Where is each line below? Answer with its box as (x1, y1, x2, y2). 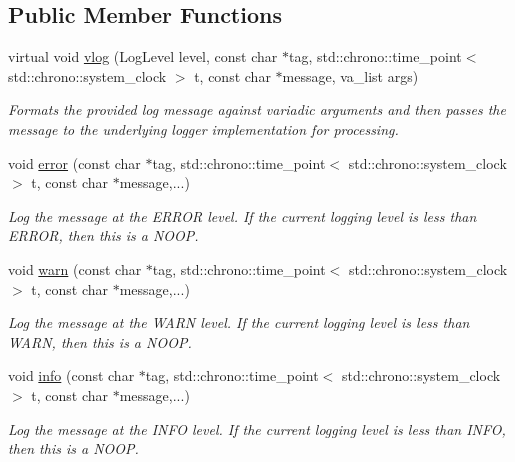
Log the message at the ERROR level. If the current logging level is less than (8, 205, 477, 226)
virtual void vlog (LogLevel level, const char (8, 46, 278, 67)
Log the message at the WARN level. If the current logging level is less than (8, 312, 470, 333)
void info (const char (8, 365, 135, 386)
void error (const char (8, 152, 141, 173)
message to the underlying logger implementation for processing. (8, 118, 399, 139)
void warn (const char (8, 258, 142, 279)
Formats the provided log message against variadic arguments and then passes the (8, 99, 506, 120)
